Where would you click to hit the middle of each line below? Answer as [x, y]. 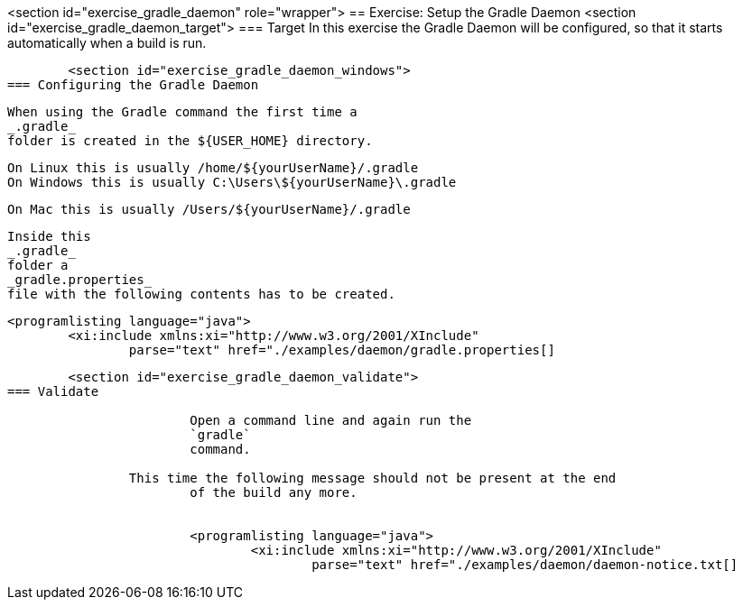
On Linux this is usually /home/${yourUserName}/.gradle [213, 168]
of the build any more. [274, 492]
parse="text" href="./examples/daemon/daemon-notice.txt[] [525, 565]
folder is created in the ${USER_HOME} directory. [190, 141]
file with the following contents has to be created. [201, 294]
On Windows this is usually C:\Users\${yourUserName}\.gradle [232, 182]
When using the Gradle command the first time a [182, 112]
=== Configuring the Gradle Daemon [133, 85]
